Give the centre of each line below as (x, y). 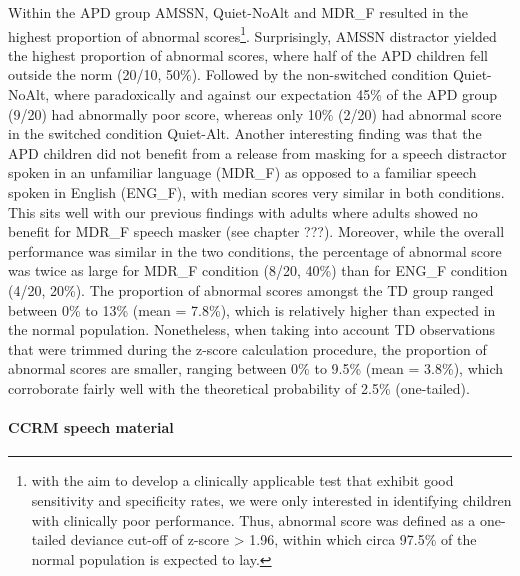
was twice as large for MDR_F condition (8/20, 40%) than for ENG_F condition (258, 270)
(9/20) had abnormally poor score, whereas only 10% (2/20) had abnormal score (255, 113)
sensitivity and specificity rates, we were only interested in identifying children (271, 499)
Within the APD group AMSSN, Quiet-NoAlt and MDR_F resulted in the (238, 12)
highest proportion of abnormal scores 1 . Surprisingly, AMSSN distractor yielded (252, 34)
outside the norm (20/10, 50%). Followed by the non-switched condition (228, 74)
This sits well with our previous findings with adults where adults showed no (243, 211)
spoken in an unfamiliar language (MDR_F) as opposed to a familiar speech (242, 172)
